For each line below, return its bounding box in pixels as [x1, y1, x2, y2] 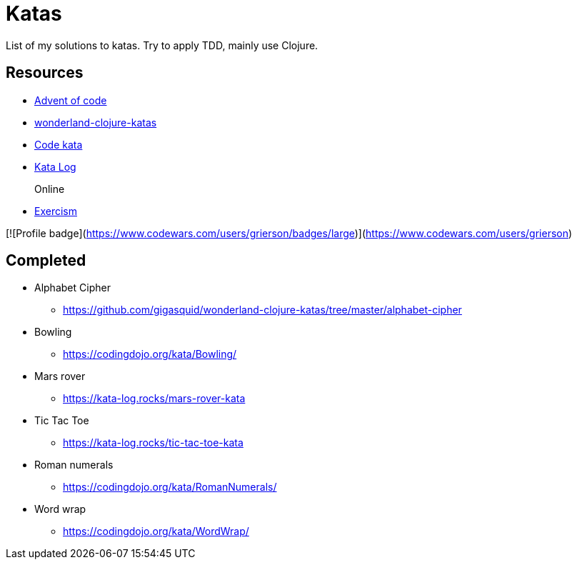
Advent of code [34, 94, 107, 106]
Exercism [34, 204, 77, 217]
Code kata [34, 138, 83, 151]
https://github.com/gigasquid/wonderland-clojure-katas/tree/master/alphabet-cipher [63, 304, 462, 316]
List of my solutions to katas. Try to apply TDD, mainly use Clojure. [6, 39, 318, 51]
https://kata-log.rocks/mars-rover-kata [63, 392, 246, 405]
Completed [6, 251, 86, 270]
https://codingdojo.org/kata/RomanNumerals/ [63, 481, 277, 494]
